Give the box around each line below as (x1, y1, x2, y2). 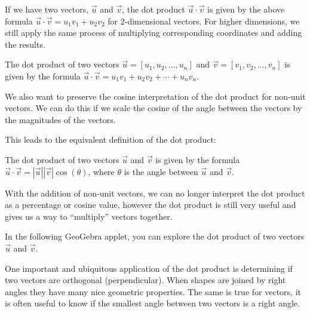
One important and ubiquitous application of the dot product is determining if (5, 262, 293, 274)
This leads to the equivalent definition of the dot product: (5, 133, 216, 146)
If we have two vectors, (5, 3, 89, 15)
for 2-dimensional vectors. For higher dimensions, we (108, 14, 300, 27)
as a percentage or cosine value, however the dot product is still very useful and (5, 198, 296, 211)
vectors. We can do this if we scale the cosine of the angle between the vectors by (5, 102, 302, 114)
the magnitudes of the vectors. (5, 113, 116, 125)
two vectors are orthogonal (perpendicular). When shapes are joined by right (5, 274, 286, 286)
